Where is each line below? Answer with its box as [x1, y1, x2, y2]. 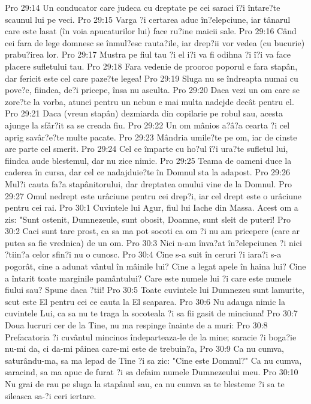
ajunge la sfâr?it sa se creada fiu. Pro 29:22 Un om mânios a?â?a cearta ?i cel [5, 118, 290, 131]
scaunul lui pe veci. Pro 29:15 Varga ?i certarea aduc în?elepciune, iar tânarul [5, 13, 291, 25]
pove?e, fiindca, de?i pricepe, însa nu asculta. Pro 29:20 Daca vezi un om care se [5, 83, 300, 96]
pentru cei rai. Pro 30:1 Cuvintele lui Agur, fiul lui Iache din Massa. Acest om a [5, 201, 298, 214]
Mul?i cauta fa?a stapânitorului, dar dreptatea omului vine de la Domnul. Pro [5, 177, 292, 190]
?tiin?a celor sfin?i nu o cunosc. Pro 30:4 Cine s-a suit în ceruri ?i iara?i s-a [5, 248, 282, 261]
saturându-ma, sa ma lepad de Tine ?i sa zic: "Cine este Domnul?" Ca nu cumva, [5, 354, 302, 366]
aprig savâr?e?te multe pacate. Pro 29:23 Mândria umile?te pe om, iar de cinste [5, 130, 297, 143]
